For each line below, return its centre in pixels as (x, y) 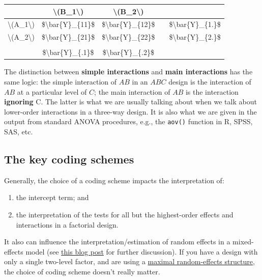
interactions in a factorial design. (67, 224)
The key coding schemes (69, 159)
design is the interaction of (210, 81)
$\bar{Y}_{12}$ (128, 24)
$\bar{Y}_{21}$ (68, 37)
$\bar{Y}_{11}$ (68, 24)
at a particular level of (52, 91)
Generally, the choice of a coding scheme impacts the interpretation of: (114, 180)
